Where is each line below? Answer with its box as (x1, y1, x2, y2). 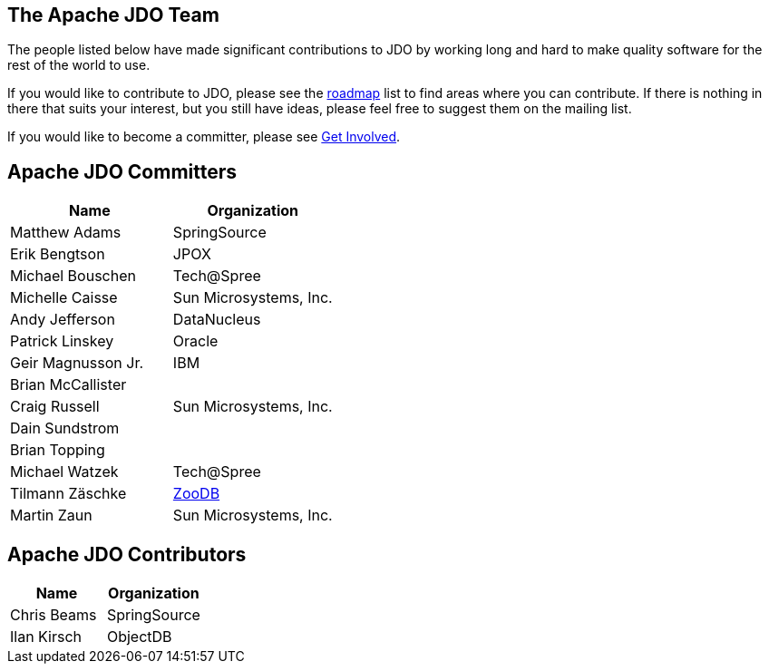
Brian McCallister (10, 375, 127, 394)
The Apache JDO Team (7, 4, 219, 26)
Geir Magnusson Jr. (10, 354, 144, 373)
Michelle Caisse (10, 288, 118, 307)
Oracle (172, 332, 219, 351)
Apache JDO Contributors (7, 542, 247, 566)
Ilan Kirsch (10, 627, 83, 647)
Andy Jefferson (10, 310, 115, 329)
